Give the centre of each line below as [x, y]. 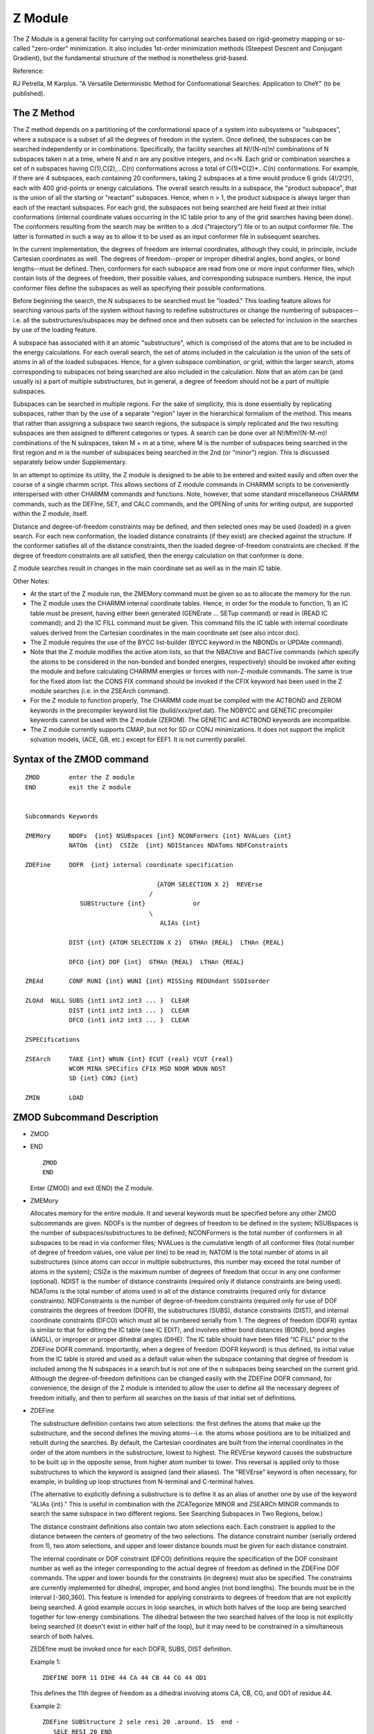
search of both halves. [62, 1636]
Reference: [28, 71]
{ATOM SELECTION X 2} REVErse [209, 884]
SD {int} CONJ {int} [104, 1078]
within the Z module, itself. [51, 514]
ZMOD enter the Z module [80, 778]
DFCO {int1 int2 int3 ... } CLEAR [129, 1020]
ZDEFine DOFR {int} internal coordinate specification [129, 865]
